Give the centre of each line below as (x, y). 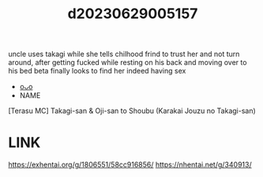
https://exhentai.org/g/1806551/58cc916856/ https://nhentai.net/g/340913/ (130, 165)
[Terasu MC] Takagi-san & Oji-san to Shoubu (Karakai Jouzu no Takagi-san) (132, 111)
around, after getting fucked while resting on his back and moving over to (128, 62)
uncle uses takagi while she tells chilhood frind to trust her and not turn (124, 54)
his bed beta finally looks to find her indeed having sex (97, 71)
